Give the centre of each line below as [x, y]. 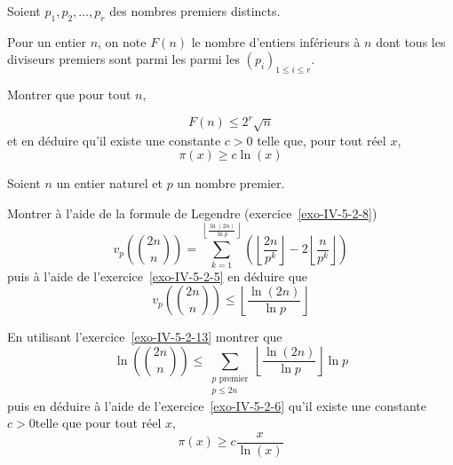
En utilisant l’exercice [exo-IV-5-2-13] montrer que [145, 337]
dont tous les [411, 41]
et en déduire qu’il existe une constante [114, 140]
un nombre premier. [231, 183]
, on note [122, 41]
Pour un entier [47, 41]
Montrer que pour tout [69, 95]
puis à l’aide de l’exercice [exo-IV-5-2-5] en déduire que [158, 276]
